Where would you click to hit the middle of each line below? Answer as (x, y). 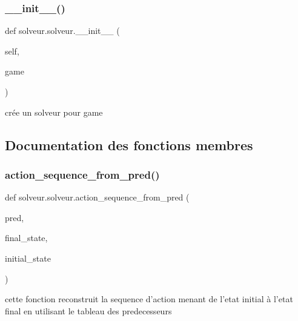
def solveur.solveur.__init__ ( (62, 31)
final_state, (26, 238)
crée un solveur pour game (54, 112)
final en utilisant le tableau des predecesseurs (88, 310)
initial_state (28, 258)
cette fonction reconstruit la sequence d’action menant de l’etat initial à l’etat (149, 299)
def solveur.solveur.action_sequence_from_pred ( (97, 197)
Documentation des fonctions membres (129, 144)
